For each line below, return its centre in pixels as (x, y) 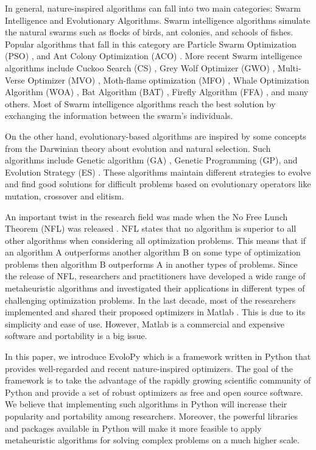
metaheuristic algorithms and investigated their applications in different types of (155, 288)
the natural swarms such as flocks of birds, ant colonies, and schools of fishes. (149, 32)
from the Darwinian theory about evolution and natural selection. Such (138, 148)
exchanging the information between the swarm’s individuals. (119, 116)
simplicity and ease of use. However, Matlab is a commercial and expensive (145, 323)
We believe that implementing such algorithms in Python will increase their (146, 404)
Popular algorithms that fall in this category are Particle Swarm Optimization (151, 44)
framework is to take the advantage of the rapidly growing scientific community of (158, 380)
